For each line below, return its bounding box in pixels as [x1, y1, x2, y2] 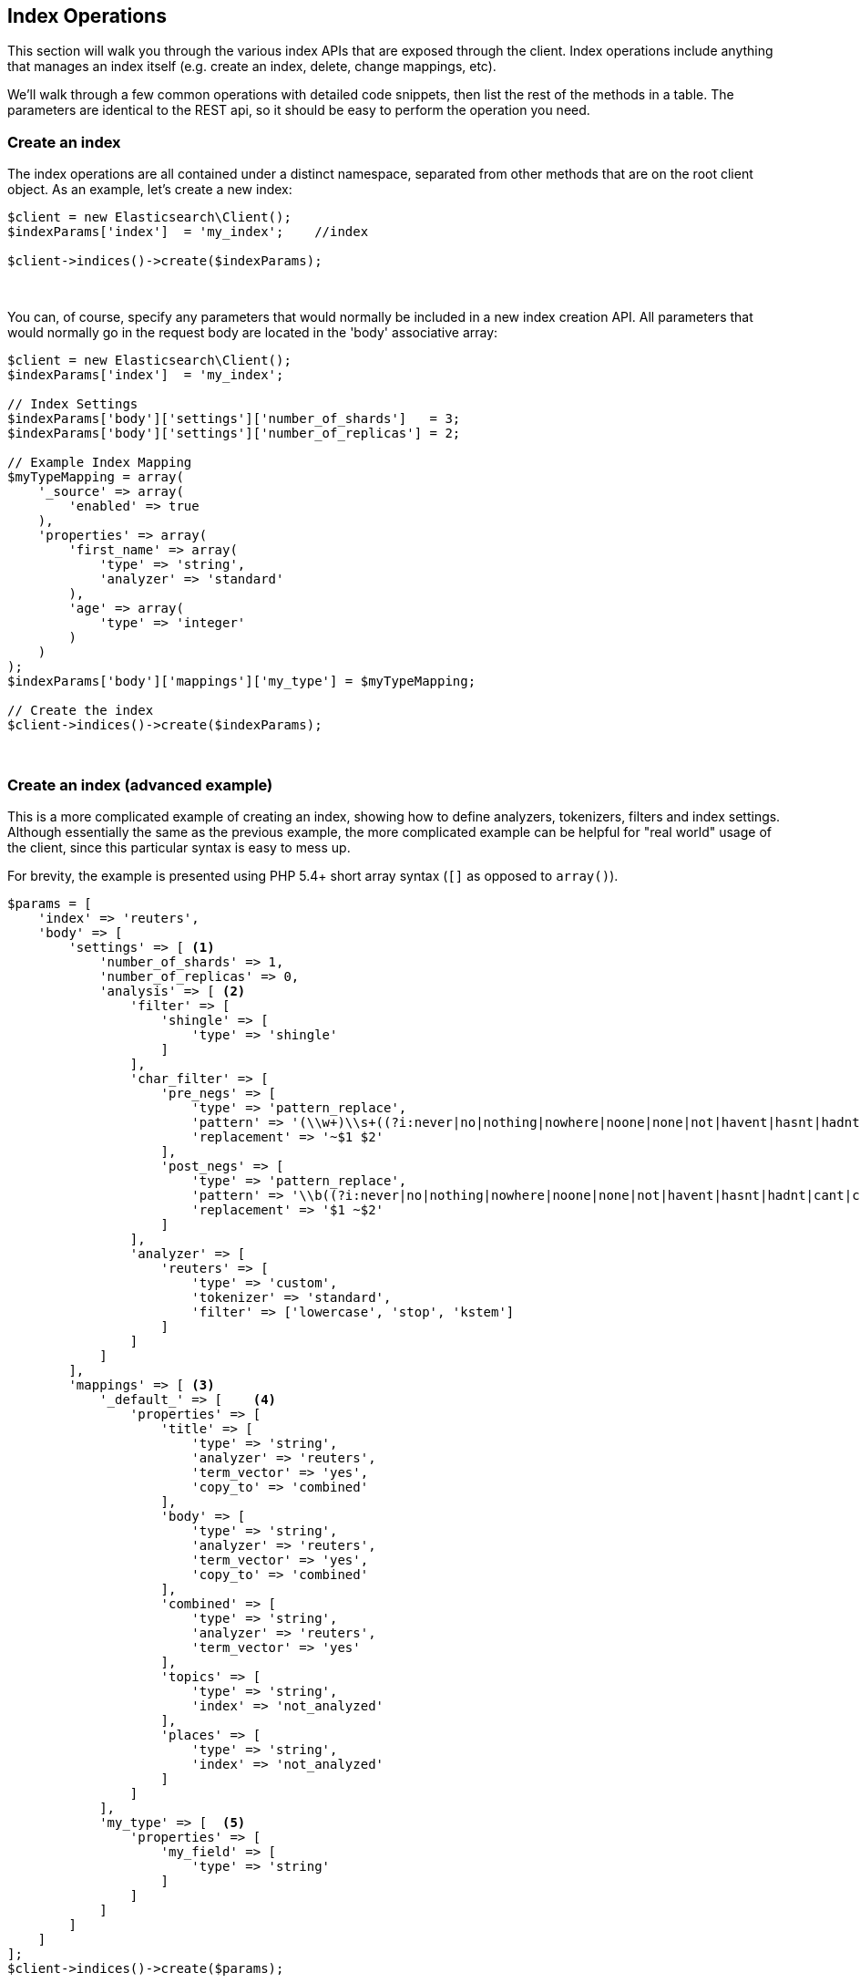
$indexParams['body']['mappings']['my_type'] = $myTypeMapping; [7, 674, 476, 689]
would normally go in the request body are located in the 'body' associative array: [7, 325, 498, 341]
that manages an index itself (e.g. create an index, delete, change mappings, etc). [7, 58, 497, 75]
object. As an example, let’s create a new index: [7, 181, 292, 198]
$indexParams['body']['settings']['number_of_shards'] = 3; [7, 411, 461, 427]
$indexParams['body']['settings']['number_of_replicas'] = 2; [7, 426, 461, 441]
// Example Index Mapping [7, 455, 192, 470]
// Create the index [7, 703, 154, 718]
